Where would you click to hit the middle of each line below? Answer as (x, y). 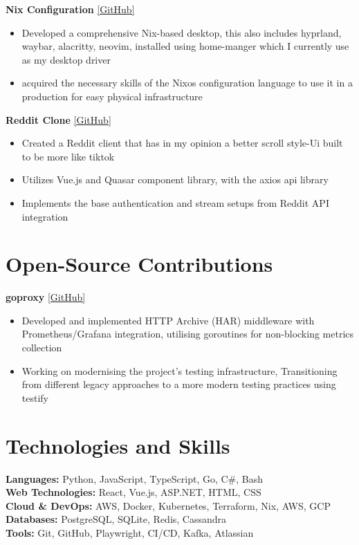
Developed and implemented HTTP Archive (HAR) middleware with (168, 320)
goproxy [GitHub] (46, 297)
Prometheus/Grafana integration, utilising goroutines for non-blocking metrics (188, 334)
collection (42, 348)
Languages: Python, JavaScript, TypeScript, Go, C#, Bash (135, 478)
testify (35, 397)
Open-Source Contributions (139, 264)
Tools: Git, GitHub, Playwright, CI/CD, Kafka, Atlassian (130, 532)
